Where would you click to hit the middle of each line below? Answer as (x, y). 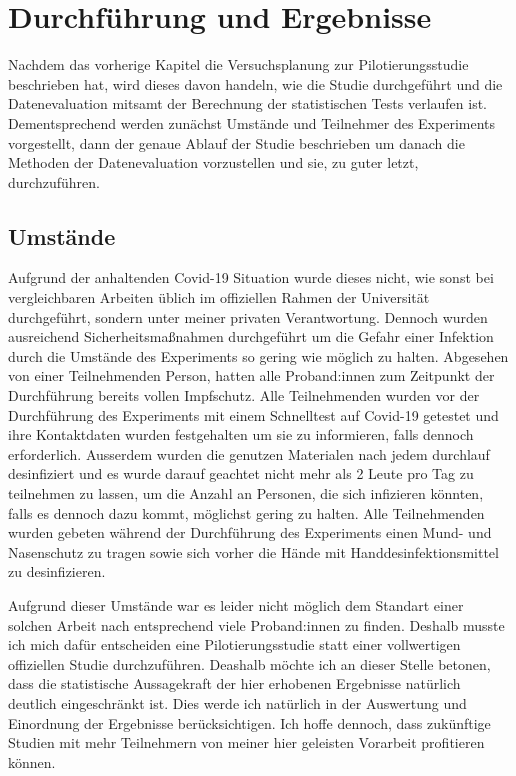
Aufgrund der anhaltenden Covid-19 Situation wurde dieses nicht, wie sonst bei (251, 277)
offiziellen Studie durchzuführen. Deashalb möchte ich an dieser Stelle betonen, (249, 663)
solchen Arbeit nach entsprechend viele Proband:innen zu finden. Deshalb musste (256, 624)
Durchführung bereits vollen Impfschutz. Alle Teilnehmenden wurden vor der (244, 395)
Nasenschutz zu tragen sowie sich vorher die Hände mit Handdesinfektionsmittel (253, 551)
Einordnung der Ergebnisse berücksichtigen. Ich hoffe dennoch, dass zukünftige (249, 722)
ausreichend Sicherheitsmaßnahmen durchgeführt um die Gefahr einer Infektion (251, 336)
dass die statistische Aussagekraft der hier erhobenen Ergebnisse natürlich (234, 683)
